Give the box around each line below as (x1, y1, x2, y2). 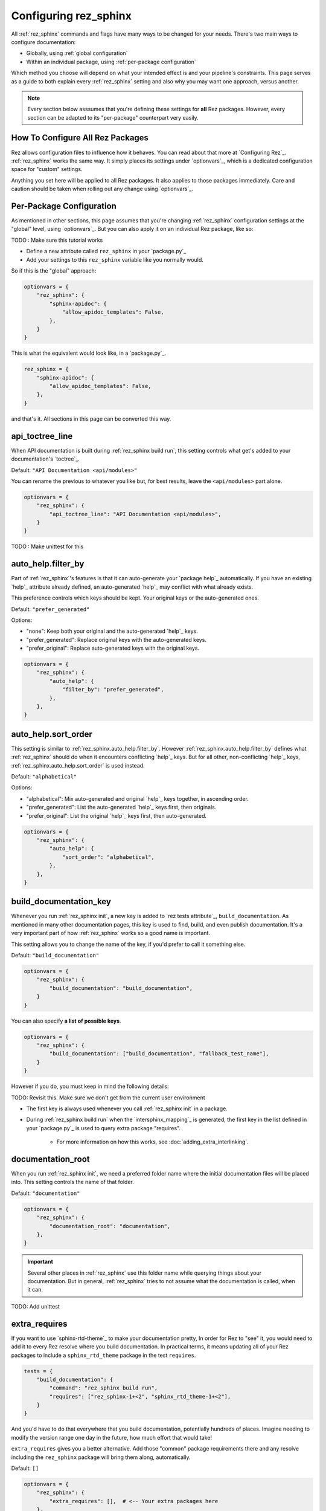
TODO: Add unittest (11, 1302, 60, 1310)
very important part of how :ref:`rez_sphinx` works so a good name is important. (11, 930, 211, 937)
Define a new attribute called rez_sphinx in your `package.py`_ (26, 248, 187, 255)
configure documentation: (11, 38, 76, 45)
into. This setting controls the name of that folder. (11, 1179, 134, 1186)
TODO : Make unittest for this (11, 543, 84, 550)
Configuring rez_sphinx (11, 9, 132, 22)
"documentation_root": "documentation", (49, 1223, 171, 1229)
